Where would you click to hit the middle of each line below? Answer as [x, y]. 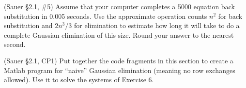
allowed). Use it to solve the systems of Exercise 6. [79, 80]
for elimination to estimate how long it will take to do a [157, 25]
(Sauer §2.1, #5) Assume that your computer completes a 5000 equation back [119, 6]
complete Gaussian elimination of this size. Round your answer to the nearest [119, 35]
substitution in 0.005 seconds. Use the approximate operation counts [106, 16]
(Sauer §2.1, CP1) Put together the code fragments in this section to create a [119, 60]
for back [230, 16]
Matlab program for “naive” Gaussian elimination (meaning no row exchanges [120, 70]
